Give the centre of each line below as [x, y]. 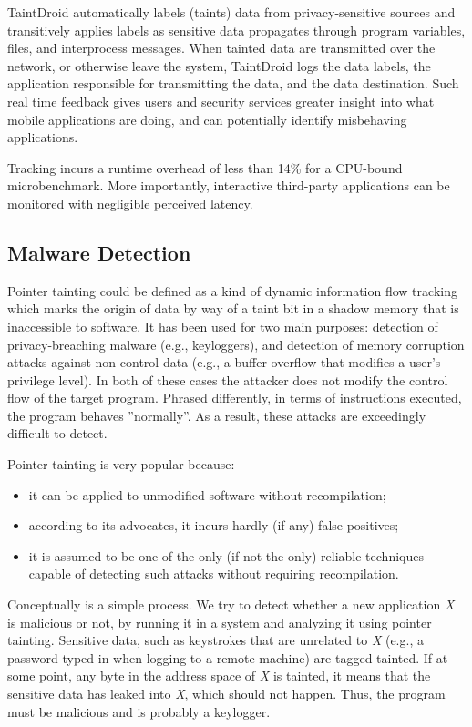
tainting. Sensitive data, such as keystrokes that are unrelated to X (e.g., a [215, 640]
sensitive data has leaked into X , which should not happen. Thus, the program [226, 694]
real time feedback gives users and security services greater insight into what [221, 101]
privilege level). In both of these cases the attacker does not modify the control [228, 379]
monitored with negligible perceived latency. [130, 203]
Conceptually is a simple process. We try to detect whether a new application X [231, 604]
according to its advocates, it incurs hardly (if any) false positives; [214, 525]
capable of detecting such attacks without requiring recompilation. [214, 573]
